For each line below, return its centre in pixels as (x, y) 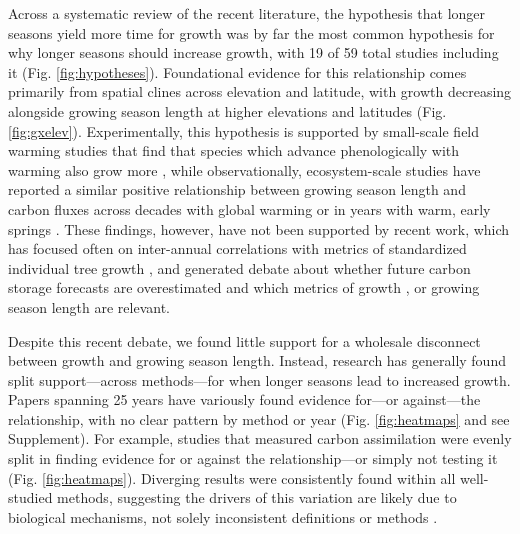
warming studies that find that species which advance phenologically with (234, 150)
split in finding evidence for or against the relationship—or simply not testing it (253, 458)
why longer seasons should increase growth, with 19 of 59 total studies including (253, 52)
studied (30, 497)
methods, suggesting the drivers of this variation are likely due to (257, 497)
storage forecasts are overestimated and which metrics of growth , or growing (244, 287)
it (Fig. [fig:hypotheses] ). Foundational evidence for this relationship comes (237, 71)
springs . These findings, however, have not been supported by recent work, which (259, 228)
